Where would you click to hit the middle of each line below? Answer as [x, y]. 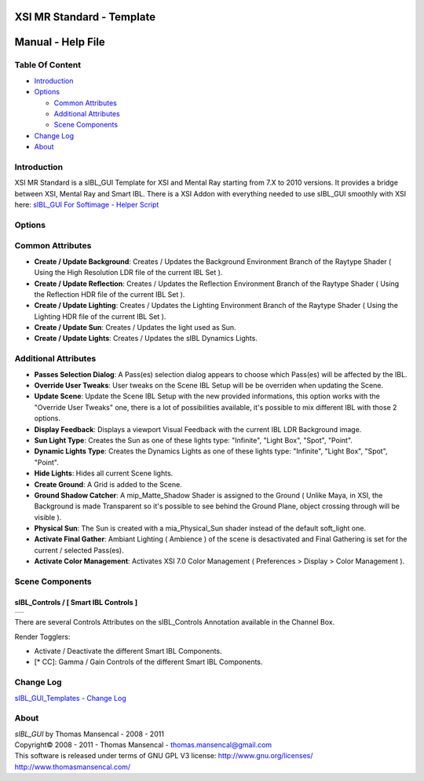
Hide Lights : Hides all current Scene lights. [104, 473]
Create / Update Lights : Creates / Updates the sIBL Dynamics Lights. [146, 339]
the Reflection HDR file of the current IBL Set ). [110, 294]
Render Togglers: [42, 636]
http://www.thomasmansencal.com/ [73, 767]
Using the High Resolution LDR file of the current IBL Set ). [128, 273]
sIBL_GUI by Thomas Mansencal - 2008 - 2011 [90, 734]
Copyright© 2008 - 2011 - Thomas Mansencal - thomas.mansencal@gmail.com [143, 745]
